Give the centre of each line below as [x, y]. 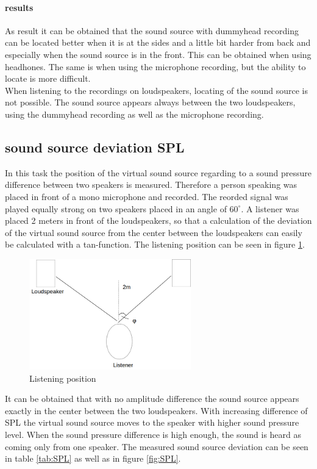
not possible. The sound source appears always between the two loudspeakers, [150, 102]
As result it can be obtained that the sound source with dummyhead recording [152, 30]
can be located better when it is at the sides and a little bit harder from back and [158, 42]
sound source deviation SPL [95, 147]
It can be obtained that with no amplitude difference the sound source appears [152, 399]
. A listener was [270, 208]
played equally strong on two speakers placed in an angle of [116, 208]
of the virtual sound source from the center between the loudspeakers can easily [154, 232]
